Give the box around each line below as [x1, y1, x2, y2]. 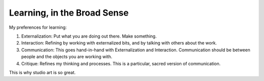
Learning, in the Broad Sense [9, 7, 129, 18]
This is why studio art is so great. [9, 69, 76, 75]
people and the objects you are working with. [21, 54, 112, 60]
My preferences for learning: [9, 24, 67, 30]
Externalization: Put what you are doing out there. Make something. [21, 33, 157, 39]
